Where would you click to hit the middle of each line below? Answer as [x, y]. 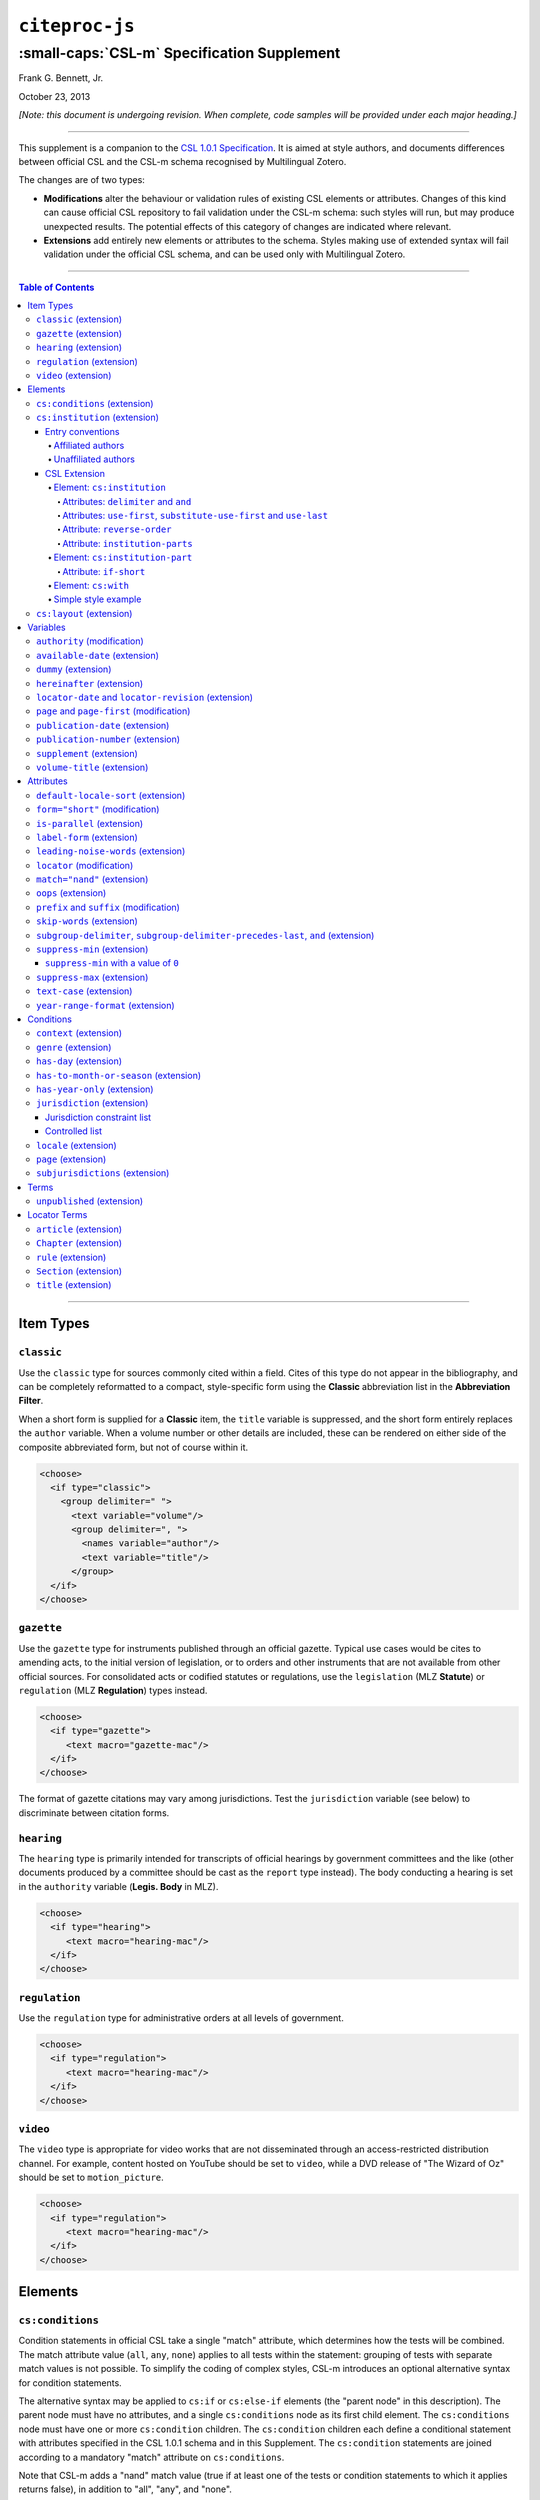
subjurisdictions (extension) [103, 1173]
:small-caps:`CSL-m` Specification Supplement [179, 53]
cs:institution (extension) [98, 417]
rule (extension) [71, 1257]
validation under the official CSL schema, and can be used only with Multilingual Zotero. [224, 254]
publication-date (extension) [103, 725]
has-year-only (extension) [95, 1089]
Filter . [31, 1401]
